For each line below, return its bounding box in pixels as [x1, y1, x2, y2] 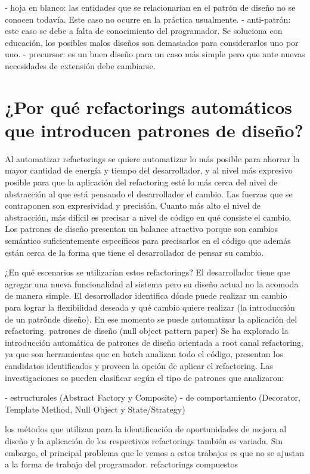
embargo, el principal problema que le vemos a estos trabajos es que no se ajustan [5, 446, 304, 458]
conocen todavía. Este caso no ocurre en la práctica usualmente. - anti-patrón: [5, 13, 291, 25]
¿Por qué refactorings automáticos [5, 94, 293, 119]
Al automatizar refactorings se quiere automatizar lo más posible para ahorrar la [5, 152, 300, 165]
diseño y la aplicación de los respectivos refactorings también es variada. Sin [5, 434, 283, 447]
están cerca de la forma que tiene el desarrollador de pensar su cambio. [5, 246, 264, 258]
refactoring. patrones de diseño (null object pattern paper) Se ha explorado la [5, 324, 289, 337]
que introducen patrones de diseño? [5, 117, 303, 142]
